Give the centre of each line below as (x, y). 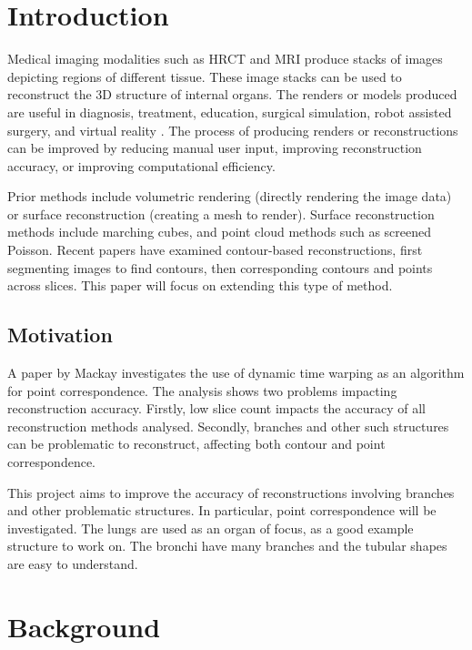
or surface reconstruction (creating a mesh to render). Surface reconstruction (221, 213)
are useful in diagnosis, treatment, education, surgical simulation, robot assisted (230, 112)
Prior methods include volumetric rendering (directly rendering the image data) (230, 196)
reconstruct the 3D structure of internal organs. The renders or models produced (232, 94)
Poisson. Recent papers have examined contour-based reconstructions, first (215, 250)
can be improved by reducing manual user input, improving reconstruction (215, 148)
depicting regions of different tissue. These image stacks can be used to (205, 76)
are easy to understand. (73, 563)
